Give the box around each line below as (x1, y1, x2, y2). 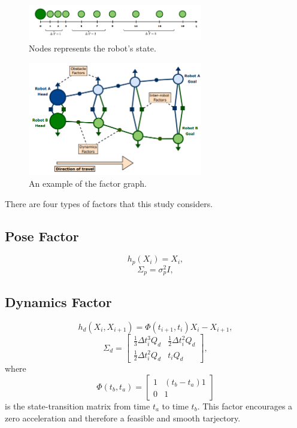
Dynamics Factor (5, 292, 112, 311)
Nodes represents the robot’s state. (29, 42, 156, 54)
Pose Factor (5, 226, 79, 245)
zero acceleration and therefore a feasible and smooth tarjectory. (5, 411, 241, 424)
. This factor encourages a (197, 399, 293, 412)
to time (162, 399, 189, 412)
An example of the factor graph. (29, 177, 147, 190)
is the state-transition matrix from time (5, 399, 150, 412)
